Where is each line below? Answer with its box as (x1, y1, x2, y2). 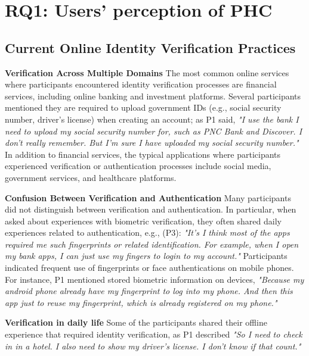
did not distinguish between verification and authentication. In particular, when (5, 203, 296, 216)
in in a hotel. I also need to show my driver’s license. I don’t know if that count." (5, 339, 301, 352)
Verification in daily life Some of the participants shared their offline (5, 316, 267, 329)
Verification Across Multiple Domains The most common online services (5, 66, 289, 79)
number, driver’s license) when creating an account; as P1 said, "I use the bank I (5, 113, 299, 125)
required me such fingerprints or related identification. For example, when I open (5, 238, 299, 250)
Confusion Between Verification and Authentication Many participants (5, 191, 291, 204)
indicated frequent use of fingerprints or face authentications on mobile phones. (5, 261, 294, 274)
